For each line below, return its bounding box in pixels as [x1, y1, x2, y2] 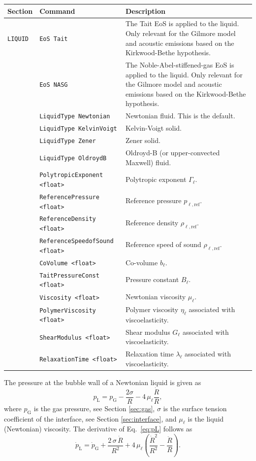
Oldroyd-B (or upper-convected [125, 147, 220, 157]
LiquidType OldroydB [39, 154, 107, 162]
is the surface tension [163, 403, 227, 413]
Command [39, 5, 75, 16]
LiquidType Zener [39, 138, 96, 144]
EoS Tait [39, 35, 68, 42]
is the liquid [188, 413, 224, 424]
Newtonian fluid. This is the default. [125, 110, 235, 121]
